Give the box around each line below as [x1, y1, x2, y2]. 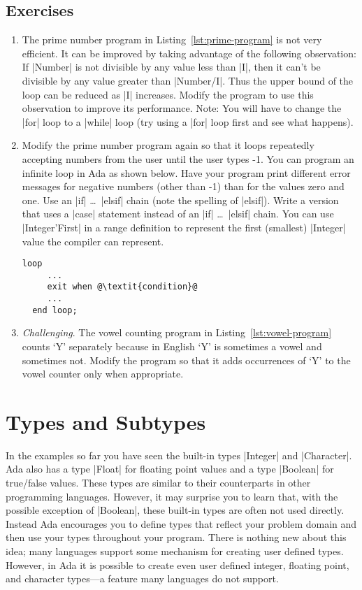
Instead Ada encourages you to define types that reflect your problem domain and [6, 516, 357, 531]
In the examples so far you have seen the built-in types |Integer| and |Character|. [6, 447, 352, 462]
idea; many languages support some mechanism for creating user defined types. [6, 544, 344, 559]
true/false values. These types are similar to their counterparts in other [6, 475, 311, 490]
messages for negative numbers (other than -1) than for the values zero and [22, 179, 345, 194]
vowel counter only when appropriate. [22, 366, 184, 381]
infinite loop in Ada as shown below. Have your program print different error [22, 165, 351, 180]
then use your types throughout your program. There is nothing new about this [6, 530, 347, 545]
